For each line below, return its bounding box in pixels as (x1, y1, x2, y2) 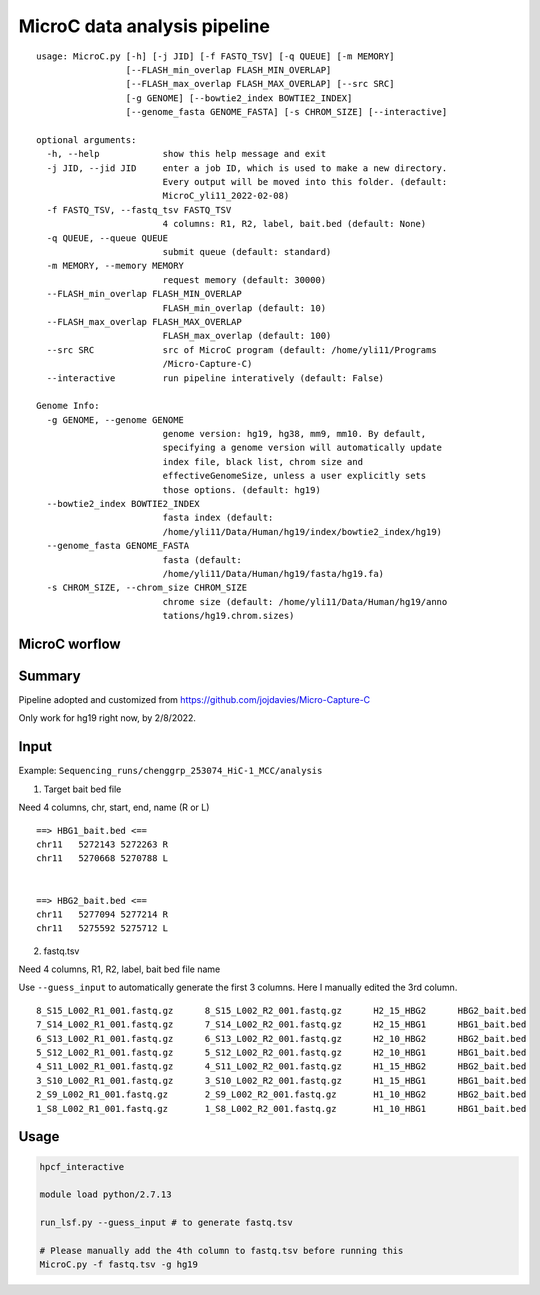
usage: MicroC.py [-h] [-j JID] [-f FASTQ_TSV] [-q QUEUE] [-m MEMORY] (36, 50, 395, 62)
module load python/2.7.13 (39, 1189, 172, 1200)
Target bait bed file (43, 783, 122, 795)
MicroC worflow (18, 635, 121, 652)
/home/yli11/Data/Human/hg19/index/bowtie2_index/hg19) (162, 526, 443, 537)
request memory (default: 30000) (162, 274, 327, 285)
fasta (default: (162, 554, 242, 565)
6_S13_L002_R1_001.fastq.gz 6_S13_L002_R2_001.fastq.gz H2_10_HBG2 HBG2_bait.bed (36, 1033, 527, 1044)
